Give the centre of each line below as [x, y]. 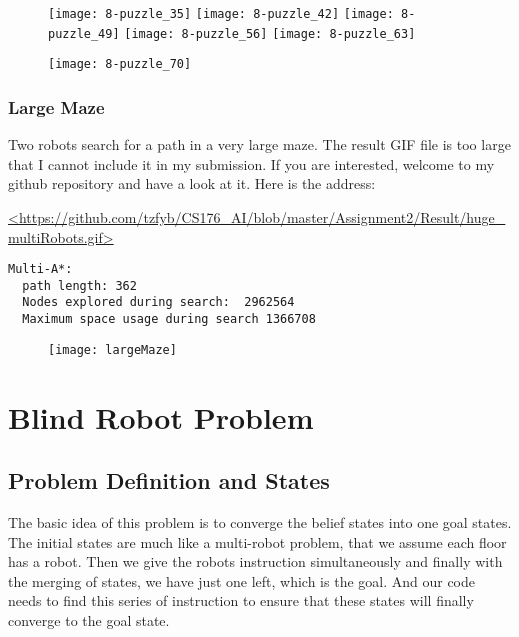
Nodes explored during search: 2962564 [158, 302]
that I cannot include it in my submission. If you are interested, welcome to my [251, 163]
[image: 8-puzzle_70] [120, 64]
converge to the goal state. [89, 619]
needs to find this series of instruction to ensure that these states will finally [241, 600]
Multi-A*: [40, 269]
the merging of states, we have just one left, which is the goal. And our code [242, 580]
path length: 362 [79, 285]
